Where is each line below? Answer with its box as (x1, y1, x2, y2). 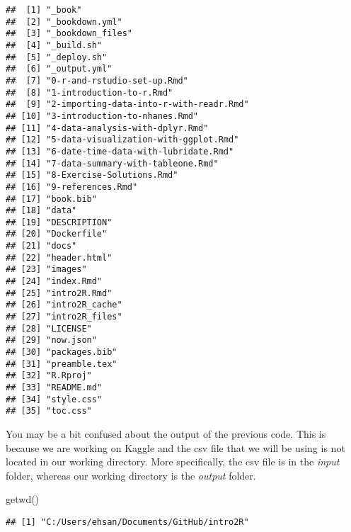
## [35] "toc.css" (6, 406, 92, 417)
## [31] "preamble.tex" (6, 358, 117, 369)
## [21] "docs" (6, 241, 77, 251)
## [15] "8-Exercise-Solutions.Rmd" (6, 170, 178, 181)
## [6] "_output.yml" (6, 64, 113, 74)
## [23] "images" (6, 264, 87, 275)
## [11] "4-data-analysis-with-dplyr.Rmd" (6, 123, 209, 133)
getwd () (6, 492, 40, 506)
